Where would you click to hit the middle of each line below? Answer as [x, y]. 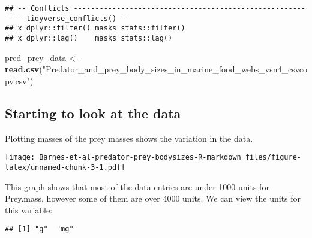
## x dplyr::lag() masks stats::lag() [89, 38]
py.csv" [17, 80]
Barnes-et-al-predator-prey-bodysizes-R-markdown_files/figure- [170, 158]
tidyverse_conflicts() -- [78, 18]
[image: [20, 158]
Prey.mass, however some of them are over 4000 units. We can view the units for [153, 198]
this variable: [29, 210]
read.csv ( [24, 69]
